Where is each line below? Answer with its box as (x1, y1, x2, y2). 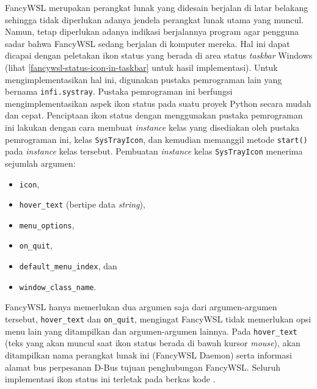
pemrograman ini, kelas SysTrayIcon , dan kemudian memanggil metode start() (5, 133, 308, 145)
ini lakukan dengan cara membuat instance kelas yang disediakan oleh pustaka (5, 121, 300, 133)
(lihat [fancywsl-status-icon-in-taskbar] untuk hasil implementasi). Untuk (5, 60, 278, 73)
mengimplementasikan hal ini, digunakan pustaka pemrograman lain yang (5, 73, 282, 85)
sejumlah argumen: (5, 156, 76, 169)
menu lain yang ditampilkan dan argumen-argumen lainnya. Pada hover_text (5, 324, 297, 337)
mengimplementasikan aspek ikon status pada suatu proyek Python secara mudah (5, 96, 312, 109)
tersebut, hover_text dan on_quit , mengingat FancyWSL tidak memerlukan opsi (5, 313, 312, 325)
